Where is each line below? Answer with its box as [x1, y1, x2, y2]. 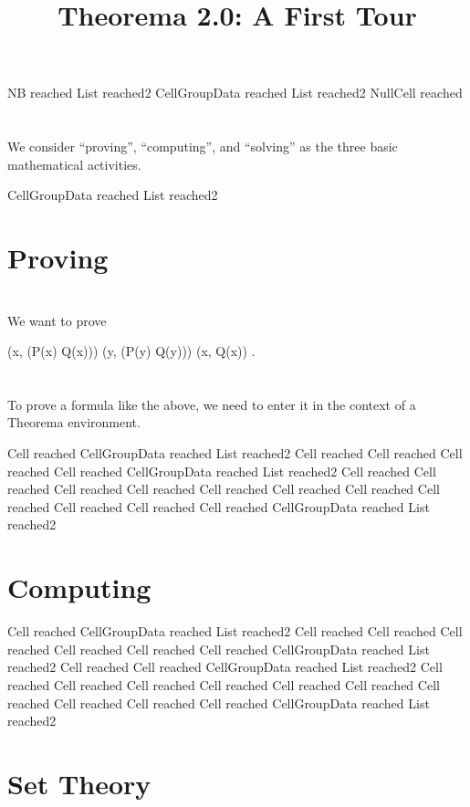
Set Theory [7, 764, 151, 802]
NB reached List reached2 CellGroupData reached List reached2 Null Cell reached [7, 83, 463, 102]
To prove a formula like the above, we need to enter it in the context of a [7, 394, 416, 414]
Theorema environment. [7, 413, 141, 432]
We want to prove [7, 310, 107, 330]
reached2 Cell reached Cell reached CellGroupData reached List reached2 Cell [7, 657, 443, 676]
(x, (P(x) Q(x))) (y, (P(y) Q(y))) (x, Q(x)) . [7, 341, 256, 361]
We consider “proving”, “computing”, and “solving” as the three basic [7, 137, 398, 156]
